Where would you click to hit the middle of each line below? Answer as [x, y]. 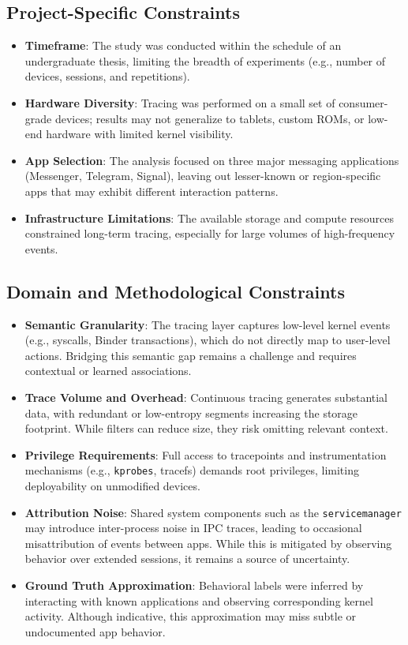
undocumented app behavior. [95, 631]
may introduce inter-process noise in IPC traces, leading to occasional [193, 528]
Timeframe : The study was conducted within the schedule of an [183, 45]
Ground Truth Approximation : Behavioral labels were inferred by [194, 585]
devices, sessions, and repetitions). [107, 76]
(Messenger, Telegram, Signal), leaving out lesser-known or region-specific [203, 176]
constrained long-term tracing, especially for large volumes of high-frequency [210, 233]
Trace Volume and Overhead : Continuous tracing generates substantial [206, 397]
